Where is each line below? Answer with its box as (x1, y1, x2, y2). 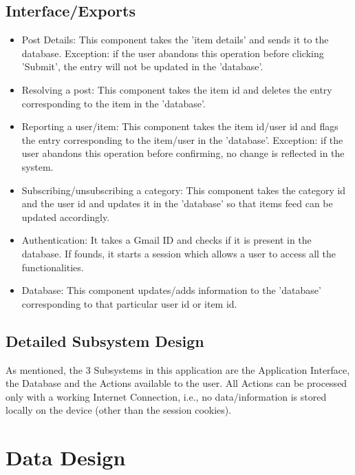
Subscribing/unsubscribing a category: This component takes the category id (21, 182, 346, 197)
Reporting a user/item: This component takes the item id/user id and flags (21, 119, 338, 134)
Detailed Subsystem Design (6, 330, 204, 351)
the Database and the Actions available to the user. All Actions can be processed (6, 376, 347, 390)
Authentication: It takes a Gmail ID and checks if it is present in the (21, 233, 312, 247)
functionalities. (21, 260, 84, 274)
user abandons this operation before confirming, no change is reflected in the (21, 146, 345, 160)
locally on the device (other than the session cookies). (6, 403, 232, 417)
